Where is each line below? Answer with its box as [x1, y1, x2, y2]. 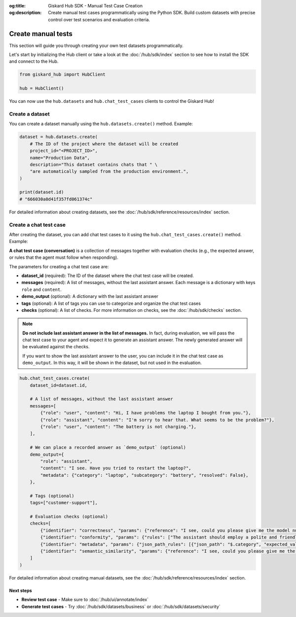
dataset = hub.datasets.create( [19, 134, 98, 140]
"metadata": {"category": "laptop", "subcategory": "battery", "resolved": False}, [40, 472, 249, 478]
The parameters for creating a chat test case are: [9, 263, 109, 269]
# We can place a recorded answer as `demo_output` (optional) [30, 445, 186, 451]
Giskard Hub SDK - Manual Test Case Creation [48, 3, 143, 8]
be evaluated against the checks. [22, 344, 90, 350]
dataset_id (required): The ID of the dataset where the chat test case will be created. [21, 272, 194, 279]
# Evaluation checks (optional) [30, 514, 109, 520]
